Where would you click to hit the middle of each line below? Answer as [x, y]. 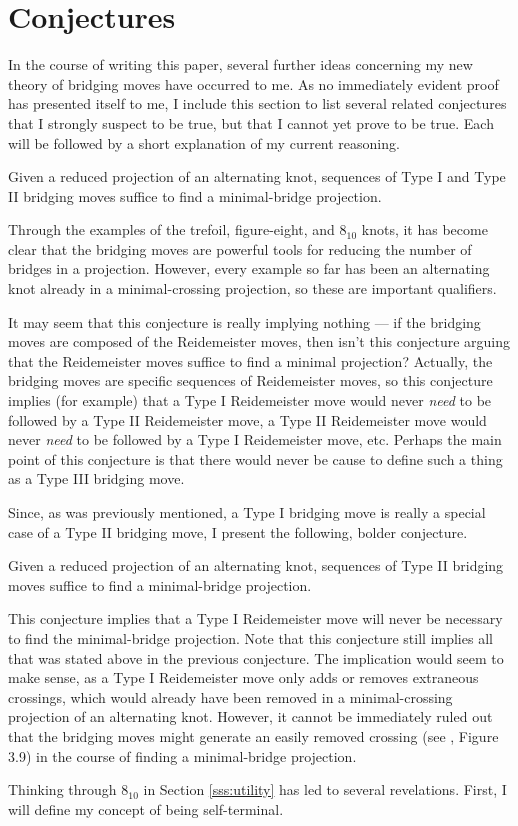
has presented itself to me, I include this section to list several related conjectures [257, 103]
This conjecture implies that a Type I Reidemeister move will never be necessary [255, 618]
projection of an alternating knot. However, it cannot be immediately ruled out [250, 716]
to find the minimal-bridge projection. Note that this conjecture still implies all [250, 637]
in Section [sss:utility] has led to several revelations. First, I [325, 789]
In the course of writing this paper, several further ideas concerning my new [240, 64]
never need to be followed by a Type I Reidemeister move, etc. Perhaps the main [255, 439]
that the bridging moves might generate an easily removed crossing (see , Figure [253, 735]
